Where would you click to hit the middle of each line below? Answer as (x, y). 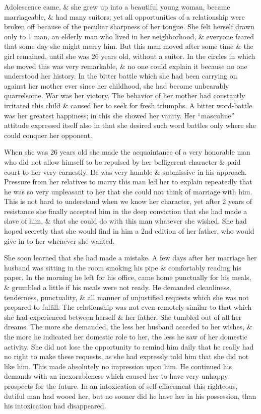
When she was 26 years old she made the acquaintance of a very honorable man (127, 152)
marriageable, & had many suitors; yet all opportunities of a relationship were (124, 16)
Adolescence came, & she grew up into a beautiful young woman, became (117, 7)
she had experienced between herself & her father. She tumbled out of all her (123, 317)
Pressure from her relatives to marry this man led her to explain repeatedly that (128, 182)
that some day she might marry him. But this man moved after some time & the (129, 46)
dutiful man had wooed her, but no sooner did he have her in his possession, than (130, 396)
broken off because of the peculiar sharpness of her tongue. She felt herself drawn (129, 26)
